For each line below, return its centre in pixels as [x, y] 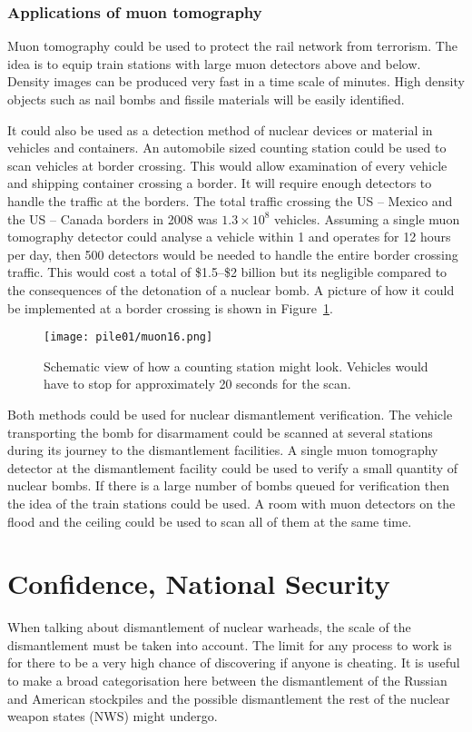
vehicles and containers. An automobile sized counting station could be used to [227, 148]
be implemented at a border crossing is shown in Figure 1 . [170, 307]
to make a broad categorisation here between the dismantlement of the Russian [227, 681]
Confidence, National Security [199, 584]
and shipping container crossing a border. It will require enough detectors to [220, 183]
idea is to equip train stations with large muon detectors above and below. [214, 63]
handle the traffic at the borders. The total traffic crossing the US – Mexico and [230, 200]
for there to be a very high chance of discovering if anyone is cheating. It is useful [234, 663]
